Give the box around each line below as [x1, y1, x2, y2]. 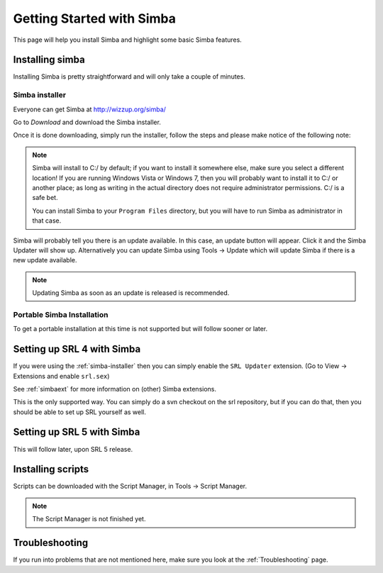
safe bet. [32, 194, 58, 202]
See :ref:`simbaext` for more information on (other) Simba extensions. [13, 384, 216, 393]
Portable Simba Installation [13, 309, 109, 319]
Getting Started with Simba [13, 11, 177, 26]
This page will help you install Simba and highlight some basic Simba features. [13, 35, 243, 44]
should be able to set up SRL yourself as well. [13, 408, 147, 416]
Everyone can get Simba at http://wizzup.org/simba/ [13, 105, 167, 113]
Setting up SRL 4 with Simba [13, 343, 141, 355]
